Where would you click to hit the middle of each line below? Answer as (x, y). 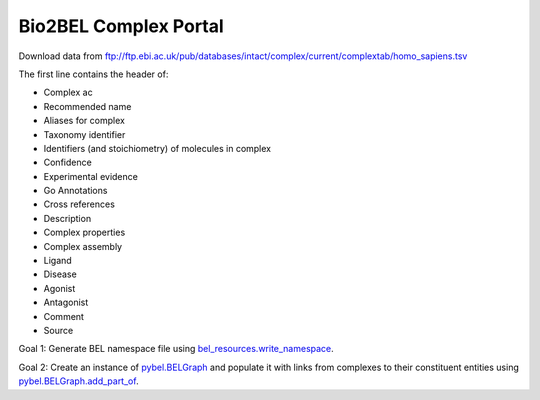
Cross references (79, 204)
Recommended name (87, 106)
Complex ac (68, 92)
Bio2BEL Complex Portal (121, 26)
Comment (64, 316)
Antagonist (66, 302)
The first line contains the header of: (93, 74)
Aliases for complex (84, 121)
